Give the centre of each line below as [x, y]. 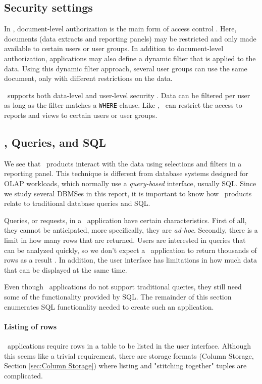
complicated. [23, 375]
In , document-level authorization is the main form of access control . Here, [120, 29]
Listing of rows [31, 326]
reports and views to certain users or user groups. [81, 115]
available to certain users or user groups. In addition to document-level [114, 48]
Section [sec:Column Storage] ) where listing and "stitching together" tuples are [125, 366]
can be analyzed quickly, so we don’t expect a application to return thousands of [130, 250]
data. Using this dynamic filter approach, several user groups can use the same [126, 68]
